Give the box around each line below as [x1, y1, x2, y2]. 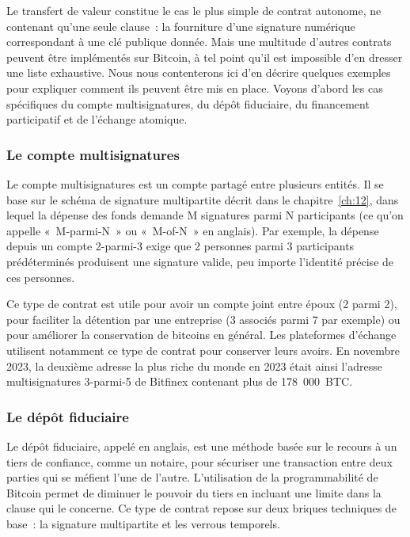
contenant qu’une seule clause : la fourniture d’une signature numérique [6, 17, 355, 34]
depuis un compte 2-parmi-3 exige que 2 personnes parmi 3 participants [6, 238, 355, 254]
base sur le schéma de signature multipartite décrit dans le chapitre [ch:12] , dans [6, 191, 399, 208]
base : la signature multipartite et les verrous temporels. [6, 515, 280, 531]
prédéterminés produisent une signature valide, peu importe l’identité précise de [6, 253, 394, 269]
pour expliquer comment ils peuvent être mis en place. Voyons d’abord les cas [6, 79, 383, 96]
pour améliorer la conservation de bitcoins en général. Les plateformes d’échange [6, 326, 397, 343]
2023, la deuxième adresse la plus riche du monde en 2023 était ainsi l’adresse [6, 357, 382, 374]
